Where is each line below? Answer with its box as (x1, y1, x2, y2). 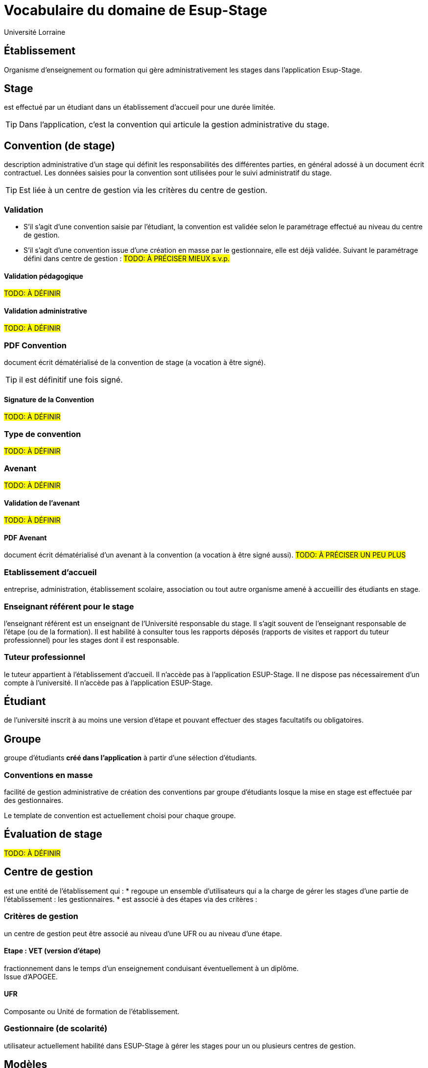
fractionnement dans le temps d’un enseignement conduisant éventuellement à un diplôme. (4, 964, 299, 972)
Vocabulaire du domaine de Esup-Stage (4, 2, 267, 19)
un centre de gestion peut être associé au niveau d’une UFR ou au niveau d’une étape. (4, 929, 282, 938)
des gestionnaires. (4, 796, 63, 805)
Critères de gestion (4, 911, 78, 922)
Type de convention (4, 429, 81, 439)
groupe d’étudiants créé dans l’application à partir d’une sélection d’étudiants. (4, 753, 257, 762)
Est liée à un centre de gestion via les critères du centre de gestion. (19, 185, 267, 195)
